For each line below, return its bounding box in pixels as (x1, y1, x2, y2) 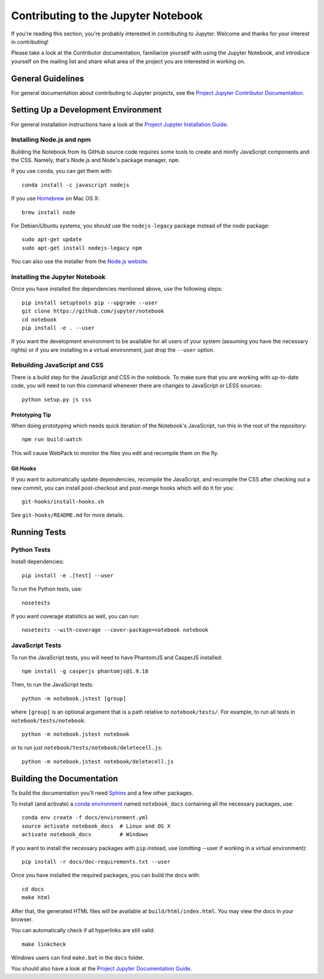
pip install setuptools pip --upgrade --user (22, 299, 158, 306)
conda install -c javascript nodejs (22, 181, 130, 188)
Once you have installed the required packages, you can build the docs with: (11, 872, 200, 879)
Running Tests (11, 527, 66, 537)
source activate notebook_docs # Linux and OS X (22, 822, 171, 830)
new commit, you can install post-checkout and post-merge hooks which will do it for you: (11, 484, 234, 492)
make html (22, 894, 50, 901)
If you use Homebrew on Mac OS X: (11, 195, 100, 202)
